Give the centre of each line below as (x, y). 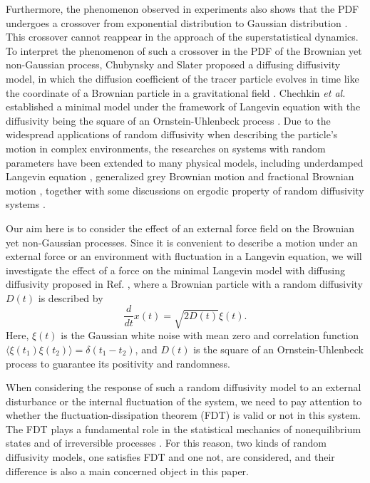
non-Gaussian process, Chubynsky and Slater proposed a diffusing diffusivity (173, 64)
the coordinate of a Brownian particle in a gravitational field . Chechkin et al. (176, 92)
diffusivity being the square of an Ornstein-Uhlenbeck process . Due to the (168, 120)
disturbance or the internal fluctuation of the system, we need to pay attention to (184, 401)
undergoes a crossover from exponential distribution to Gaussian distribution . (177, 22)
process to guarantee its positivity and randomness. (118, 363)
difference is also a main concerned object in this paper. (127, 471)
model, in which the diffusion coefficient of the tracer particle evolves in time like (183, 78)
